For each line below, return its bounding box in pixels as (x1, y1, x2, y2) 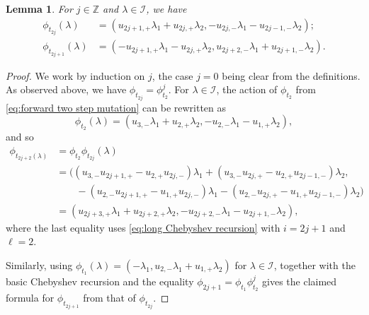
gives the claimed (262, 273, 337, 288)
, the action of (216, 82, 278, 97)
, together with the (273, 257, 356, 272)
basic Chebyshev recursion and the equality (6, 273, 194, 288)
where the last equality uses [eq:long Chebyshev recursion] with (6, 220, 280, 234)
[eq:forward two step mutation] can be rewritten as (6, 100, 227, 114)
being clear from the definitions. (222, 68, 361, 83)
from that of (83, 290, 136, 305)
